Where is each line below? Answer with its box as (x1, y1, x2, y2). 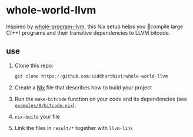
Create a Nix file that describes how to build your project (14, 83, 152, 91)
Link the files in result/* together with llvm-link (14, 124, 134, 131)
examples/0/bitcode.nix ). (14, 101, 76, 109)
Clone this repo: (14, 62, 54, 69)
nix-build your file (14, 113, 60, 120)
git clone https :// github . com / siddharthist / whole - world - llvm (14, 73, 168, 79)
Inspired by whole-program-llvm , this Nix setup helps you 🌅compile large (6, 23, 184, 30)
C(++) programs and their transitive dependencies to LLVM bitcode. (6, 29, 171, 36)
